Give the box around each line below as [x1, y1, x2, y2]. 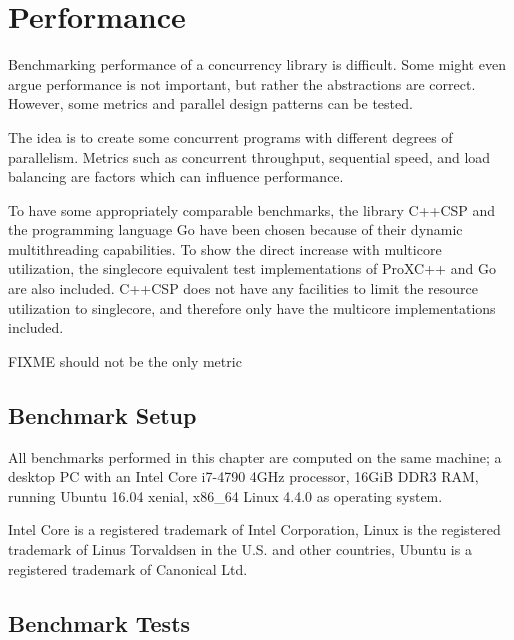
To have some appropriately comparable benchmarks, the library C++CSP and [8, 199, 496, 220]
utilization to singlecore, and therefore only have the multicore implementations [8, 297, 496, 318]
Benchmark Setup [8, 399, 197, 430]
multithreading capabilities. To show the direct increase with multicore [8, 238, 442, 259]
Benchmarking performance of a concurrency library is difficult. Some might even [8, 54, 506, 75]
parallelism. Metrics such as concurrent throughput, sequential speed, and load [8, 146, 491, 167]
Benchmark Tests [8, 607, 191, 638]
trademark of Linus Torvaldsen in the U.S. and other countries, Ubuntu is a [8, 539, 472, 560]
